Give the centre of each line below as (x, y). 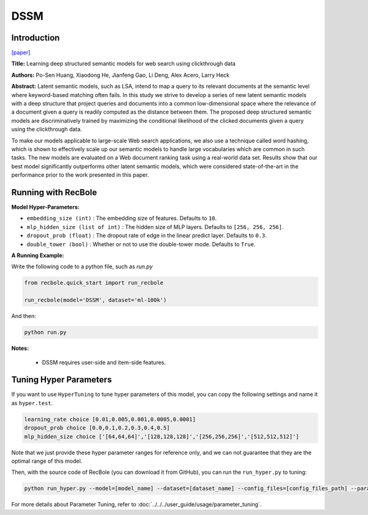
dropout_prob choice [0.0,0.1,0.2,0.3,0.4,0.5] (97, 428)
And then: (24, 316)
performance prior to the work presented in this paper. (80, 175)
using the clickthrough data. (47, 130)
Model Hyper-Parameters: (45, 207)
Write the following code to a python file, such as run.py (82, 266)
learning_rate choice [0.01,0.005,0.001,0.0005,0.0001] (110, 419)
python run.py (45, 332)
